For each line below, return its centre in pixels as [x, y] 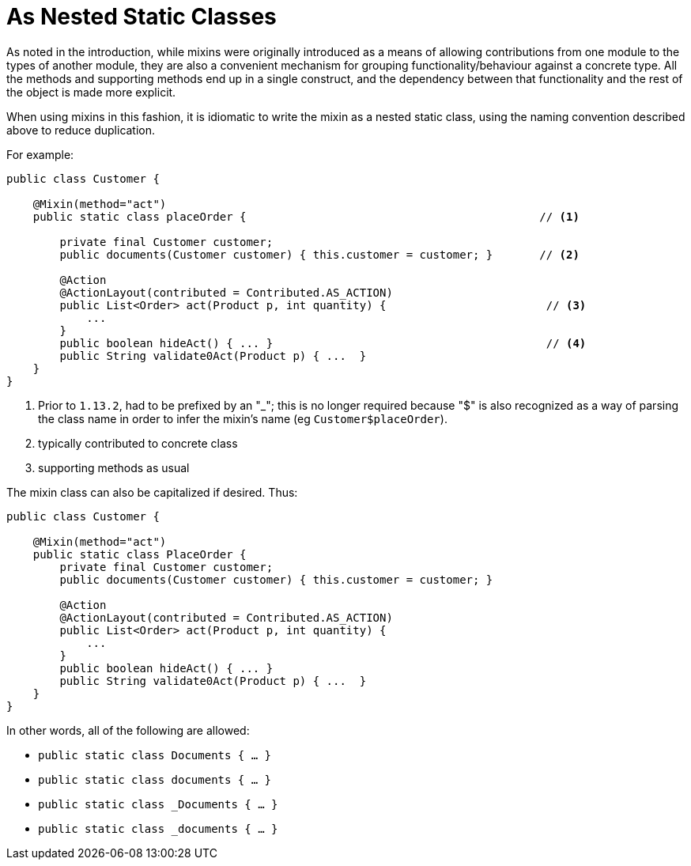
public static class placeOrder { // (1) [306, 216]
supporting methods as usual [114, 467]
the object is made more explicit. [91, 92]
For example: [40, 154]
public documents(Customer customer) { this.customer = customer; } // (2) [319, 254]
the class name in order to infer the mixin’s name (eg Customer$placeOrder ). [243, 418]
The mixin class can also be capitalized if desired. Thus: [152, 492]
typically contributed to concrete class [138, 443]
